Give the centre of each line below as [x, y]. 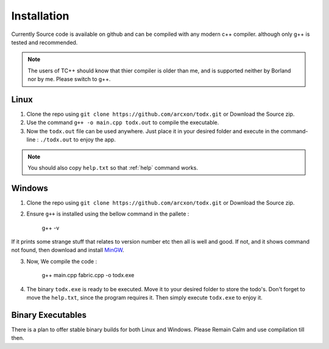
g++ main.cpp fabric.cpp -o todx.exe [88, 275]
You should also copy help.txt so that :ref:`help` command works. [113, 167]
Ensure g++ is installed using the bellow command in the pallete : [108, 214]
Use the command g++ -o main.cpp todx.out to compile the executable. [123, 122]
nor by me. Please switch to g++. [69, 79]
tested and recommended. [44, 42]
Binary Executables [49, 315]
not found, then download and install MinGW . [68, 250]
